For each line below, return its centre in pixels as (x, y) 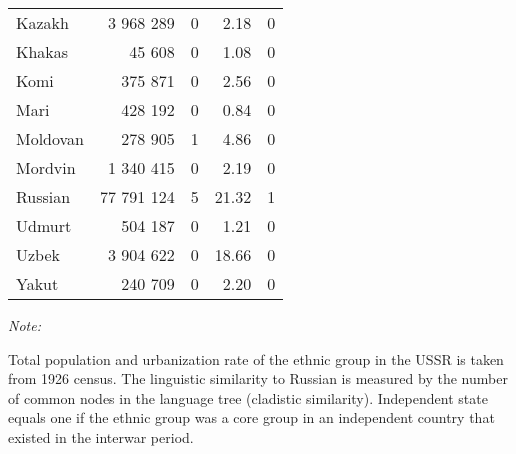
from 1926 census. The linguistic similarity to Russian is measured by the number (258, 378)
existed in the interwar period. (101, 436)
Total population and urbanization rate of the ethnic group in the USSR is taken (256, 358)
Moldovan (50, 138)
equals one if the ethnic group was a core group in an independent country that (251, 417)
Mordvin (46, 167)
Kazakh (42, 22)
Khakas (42, 51)
